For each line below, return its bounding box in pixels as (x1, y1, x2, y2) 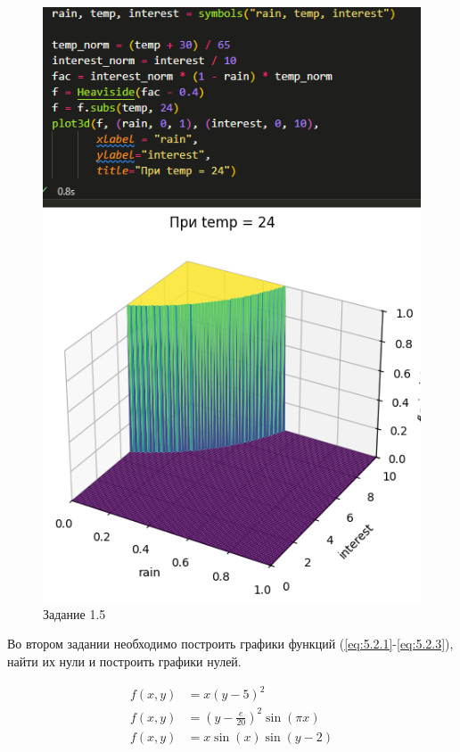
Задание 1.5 (43, 604, 106, 623)
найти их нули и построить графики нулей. (7, 651, 242, 670)
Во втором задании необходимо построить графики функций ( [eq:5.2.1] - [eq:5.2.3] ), (7, 634, 454, 653)
